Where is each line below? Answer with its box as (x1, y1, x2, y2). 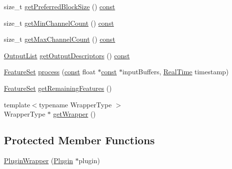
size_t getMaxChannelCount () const (4, 34, 115, 44)
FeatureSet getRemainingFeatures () (4, 83, 112, 93)
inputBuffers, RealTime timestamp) (122, 67, 229, 77)
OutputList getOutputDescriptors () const (4, 50, 130, 60)
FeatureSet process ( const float (4, 67, 96, 77)
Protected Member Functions (4, 133, 155, 148)
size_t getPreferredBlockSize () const (4, 1, 115, 11)
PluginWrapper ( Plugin (4, 155, 73, 165)
